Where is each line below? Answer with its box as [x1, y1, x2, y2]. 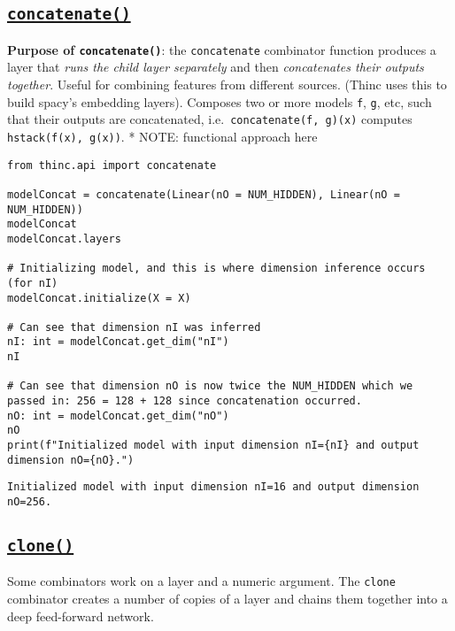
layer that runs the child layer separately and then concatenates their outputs [7, 58, 424, 76]
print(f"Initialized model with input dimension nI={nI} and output [7, 439, 420, 452]
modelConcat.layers [7, 232, 121, 245]
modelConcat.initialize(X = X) [7, 291, 191, 304]
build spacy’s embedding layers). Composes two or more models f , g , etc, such [7, 92, 432, 111]
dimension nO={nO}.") [7, 453, 135, 466]
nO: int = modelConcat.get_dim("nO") [7, 409, 229, 422]
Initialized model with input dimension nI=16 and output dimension [7, 481, 420, 494]
